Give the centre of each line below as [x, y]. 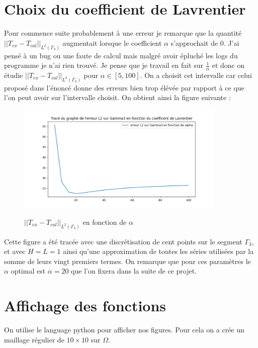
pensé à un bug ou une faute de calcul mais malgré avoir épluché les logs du [121, 55]
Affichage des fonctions [85, 306]
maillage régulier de [34, 339]
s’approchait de [194, 42]
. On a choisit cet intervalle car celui [196, 75]
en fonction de [105, 222]
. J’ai [231, 42]
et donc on [228, 65]
